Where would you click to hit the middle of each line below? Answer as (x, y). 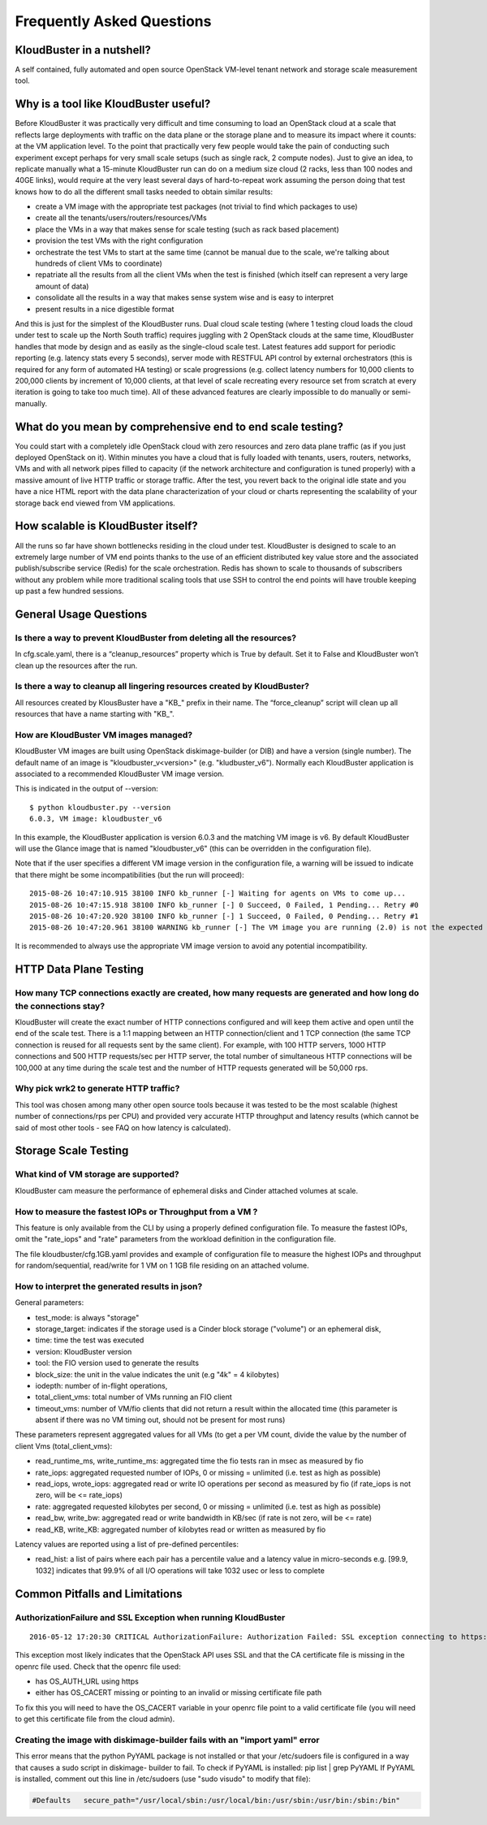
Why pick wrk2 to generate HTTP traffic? (97, 1089)
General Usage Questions (81, 614)
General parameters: (50, 1303)
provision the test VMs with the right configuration (119, 241)
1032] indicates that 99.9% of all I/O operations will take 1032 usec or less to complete (180, 1570)
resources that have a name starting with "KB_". (95, 714)
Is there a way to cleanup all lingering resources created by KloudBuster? (162, 687)
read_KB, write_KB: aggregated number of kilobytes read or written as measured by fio (181, 1529)
